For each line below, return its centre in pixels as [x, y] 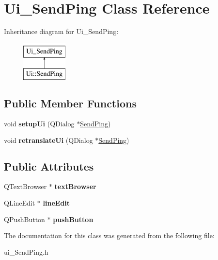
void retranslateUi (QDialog [48, 140]
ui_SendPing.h [26, 251]
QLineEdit [20, 203]
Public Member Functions [70, 103]
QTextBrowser [25, 186]
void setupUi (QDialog [39, 124]
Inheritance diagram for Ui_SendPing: [61, 31]
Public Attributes [49, 166]
